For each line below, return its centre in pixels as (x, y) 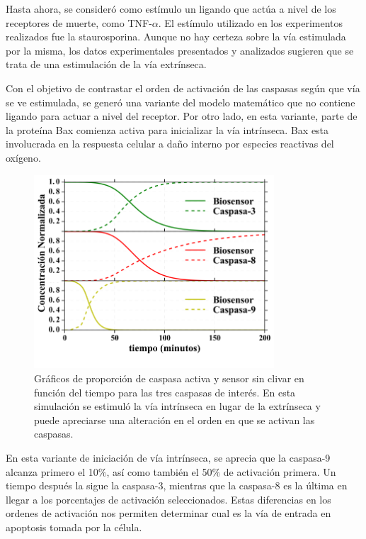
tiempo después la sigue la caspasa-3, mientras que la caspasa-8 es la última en (177, 485)
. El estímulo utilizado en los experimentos (251, 22)
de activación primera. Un (280, 471)
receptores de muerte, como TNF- (79, 22)
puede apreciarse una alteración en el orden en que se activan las (175, 419)
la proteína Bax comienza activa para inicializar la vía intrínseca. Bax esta (167, 129)
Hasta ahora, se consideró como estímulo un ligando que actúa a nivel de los (171, 9)
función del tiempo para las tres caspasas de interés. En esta (165, 392)
